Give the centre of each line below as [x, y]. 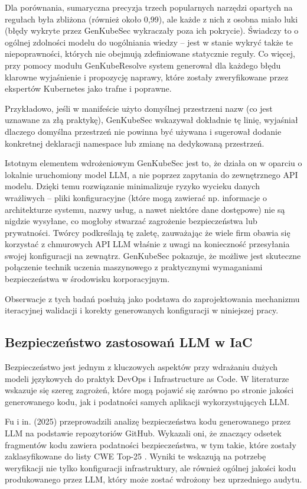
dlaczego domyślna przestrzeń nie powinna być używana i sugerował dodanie [143, 131]
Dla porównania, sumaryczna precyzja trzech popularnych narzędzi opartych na [149, 7]
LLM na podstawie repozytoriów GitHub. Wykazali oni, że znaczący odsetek [143, 433]
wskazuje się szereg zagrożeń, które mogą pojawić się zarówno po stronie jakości [149, 390]
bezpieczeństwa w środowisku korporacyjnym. [87, 279]
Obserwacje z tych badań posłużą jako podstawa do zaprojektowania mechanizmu [152, 298]
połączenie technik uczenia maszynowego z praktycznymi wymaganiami [134, 267]
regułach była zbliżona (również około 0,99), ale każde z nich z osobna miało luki [151, 19]
